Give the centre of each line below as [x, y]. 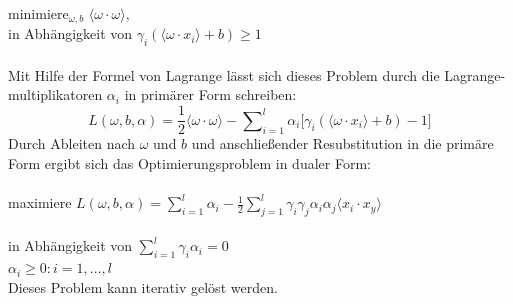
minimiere [38, 13]
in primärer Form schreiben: [210, 94]
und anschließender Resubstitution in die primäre [342, 143]
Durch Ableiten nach [72, 143]
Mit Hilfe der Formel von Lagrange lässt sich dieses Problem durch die [224, 74]
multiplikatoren [55, 94]
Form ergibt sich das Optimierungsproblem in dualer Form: [189, 162]
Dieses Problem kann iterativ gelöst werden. [143, 286]
